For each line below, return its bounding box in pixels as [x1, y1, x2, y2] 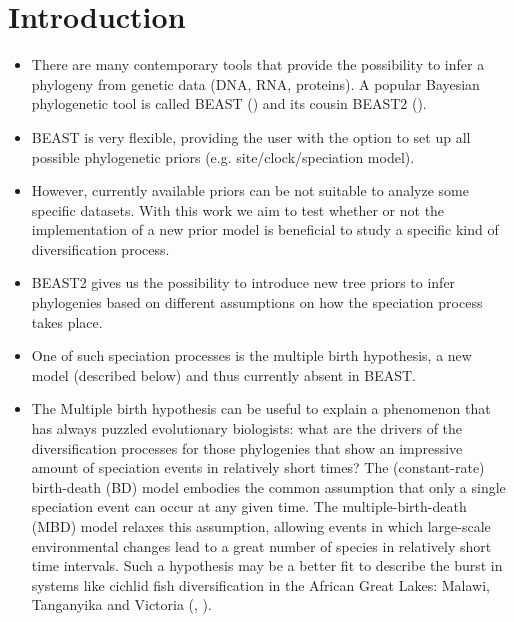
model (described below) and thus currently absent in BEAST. [31, 364, 416, 385]
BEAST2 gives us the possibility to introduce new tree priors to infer [31, 272, 456, 293]
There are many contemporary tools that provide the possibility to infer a [31, 54, 485, 75]
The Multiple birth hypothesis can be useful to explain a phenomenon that [31, 398, 491, 419]
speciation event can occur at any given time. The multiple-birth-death [31, 496, 467, 517]
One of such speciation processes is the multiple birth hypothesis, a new [31, 345, 472, 366]
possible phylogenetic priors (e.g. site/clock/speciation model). [31, 146, 415, 167]
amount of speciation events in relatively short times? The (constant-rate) [31, 457, 485, 478]
